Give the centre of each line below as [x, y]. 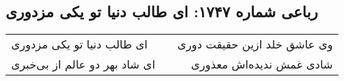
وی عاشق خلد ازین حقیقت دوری [255, 44]
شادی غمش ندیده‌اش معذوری [262, 64]
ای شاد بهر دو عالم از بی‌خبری [83, 64]
